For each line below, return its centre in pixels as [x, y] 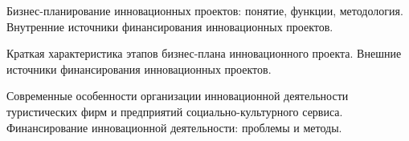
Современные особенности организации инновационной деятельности [178, 96]
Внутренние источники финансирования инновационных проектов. [170, 26]
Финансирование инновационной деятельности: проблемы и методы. [174, 127]
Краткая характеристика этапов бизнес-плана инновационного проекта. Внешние [204, 53]
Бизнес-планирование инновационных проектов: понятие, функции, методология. [205, 10]
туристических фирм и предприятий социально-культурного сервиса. [175, 111]
